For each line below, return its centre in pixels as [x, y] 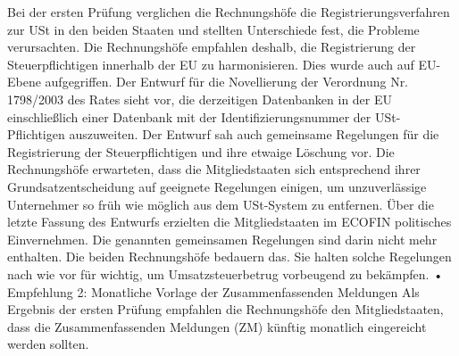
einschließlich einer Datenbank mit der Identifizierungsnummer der [189, 116]
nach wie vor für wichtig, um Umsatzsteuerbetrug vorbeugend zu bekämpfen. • [225, 273]
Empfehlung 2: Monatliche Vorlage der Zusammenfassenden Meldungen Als [213, 291]
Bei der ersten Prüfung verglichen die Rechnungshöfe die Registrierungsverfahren [229, 12]
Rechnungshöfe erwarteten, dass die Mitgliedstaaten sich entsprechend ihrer [214, 169]
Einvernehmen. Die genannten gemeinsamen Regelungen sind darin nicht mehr [222, 239]
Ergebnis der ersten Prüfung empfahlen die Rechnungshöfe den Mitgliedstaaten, [225, 309]
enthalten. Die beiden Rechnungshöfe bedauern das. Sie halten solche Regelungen [229, 257]
